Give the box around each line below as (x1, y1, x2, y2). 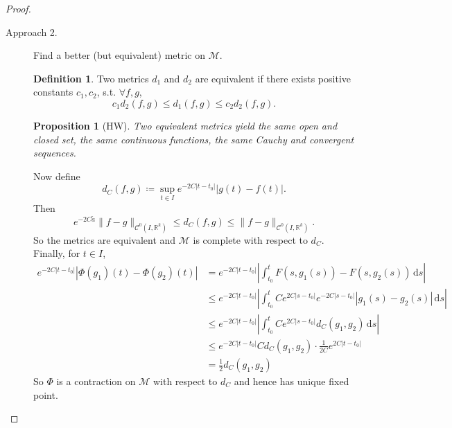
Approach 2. (6, 24, 58, 39)
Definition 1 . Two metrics (33, 71, 149, 85)
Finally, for (33, 246, 80, 260)
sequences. (33, 145, 76, 160)
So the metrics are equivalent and (33, 232, 176, 247)
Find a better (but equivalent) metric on (33, 48, 206, 62)
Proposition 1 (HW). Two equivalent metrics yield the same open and (33, 118, 338, 132)
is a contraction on (56, 374, 136, 389)
